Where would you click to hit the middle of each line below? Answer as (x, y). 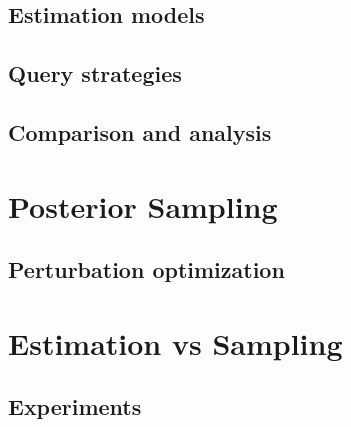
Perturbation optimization (146, 269)
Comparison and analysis (140, 131)
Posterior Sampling (143, 205)
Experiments (75, 406)
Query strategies (95, 73)
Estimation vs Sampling (175, 342)
